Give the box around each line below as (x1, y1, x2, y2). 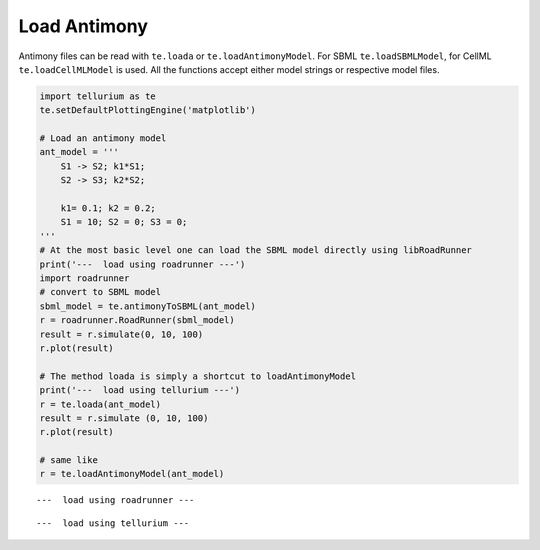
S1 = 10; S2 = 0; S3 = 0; (60, 216, 188, 228)
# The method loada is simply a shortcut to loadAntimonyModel (39, 370, 357, 382)
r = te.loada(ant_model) (39, 398, 162, 410)
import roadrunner (39, 273, 130, 284)
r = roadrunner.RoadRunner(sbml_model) (39, 315, 235, 326)
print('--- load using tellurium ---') (39, 385, 240, 396)
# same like (39, 455, 99, 466)
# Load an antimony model (39, 133, 167, 144)
